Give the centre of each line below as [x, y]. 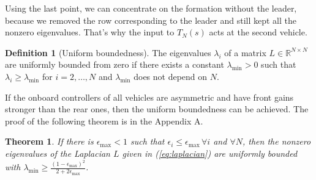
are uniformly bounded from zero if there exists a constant [115, 64]
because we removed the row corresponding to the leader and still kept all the [151, 20]
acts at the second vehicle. [258, 32]
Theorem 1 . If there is [49, 141]
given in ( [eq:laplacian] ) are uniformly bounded [210, 153]
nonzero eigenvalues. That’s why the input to [90, 32]
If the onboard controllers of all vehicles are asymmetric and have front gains [149, 97]
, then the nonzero [276, 141]
